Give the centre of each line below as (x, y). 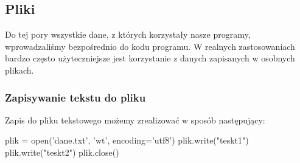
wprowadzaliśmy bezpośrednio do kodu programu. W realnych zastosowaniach (150, 46)
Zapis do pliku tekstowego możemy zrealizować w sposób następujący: (135, 120)
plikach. (19, 70)
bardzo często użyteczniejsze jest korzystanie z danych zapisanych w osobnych (150, 58)
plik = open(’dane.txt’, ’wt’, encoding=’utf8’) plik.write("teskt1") (127, 140)
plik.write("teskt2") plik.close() (62, 152)
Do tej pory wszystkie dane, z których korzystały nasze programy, (128, 34)
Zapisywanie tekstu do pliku (75, 97)
